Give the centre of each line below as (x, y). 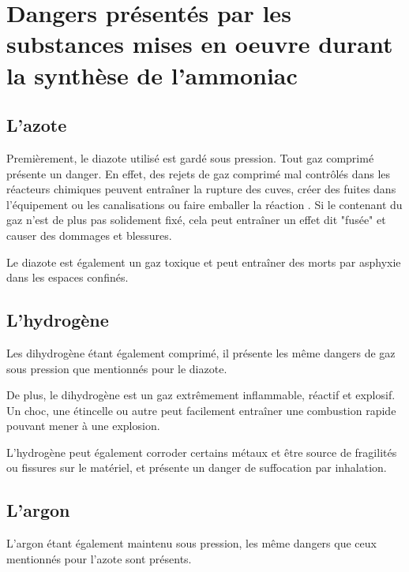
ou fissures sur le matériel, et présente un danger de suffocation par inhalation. (197, 467)
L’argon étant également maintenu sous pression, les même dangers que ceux (191, 543)
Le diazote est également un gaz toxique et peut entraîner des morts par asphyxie (204, 262)
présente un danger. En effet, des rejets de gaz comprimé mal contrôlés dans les (199, 173)
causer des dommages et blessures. (89, 235)
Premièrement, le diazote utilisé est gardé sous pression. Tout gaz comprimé (190, 157)
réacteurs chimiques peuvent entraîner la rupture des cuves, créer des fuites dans (201, 189)
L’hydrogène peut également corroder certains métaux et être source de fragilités (202, 452)
